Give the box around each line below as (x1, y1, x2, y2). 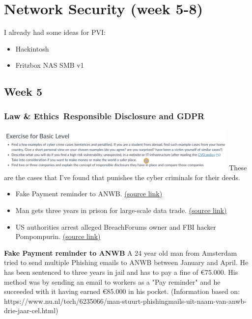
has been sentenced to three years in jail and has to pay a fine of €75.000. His (4, 266, 238, 277)
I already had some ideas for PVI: (4, 27, 106, 37)
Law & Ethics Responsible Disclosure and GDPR (4, 109, 205, 122)
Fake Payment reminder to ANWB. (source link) (15, 188, 163, 199)
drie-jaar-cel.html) (4, 305, 58, 316)
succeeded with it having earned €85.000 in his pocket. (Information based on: (4, 286, 240, 296)
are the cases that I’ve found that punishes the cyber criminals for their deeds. (4, 172, 240, 182)
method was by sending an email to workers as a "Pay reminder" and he (4, 276, 221, 287)
